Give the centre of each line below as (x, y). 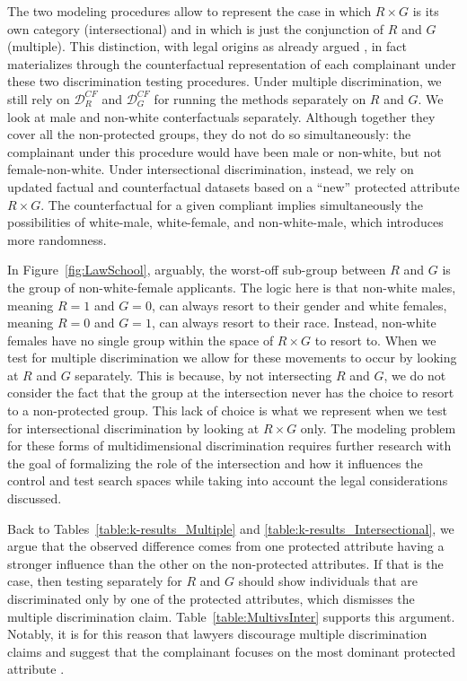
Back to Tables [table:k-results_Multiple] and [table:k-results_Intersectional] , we (231, 528)
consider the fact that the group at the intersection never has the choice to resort (231, 393)
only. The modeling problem (378, 428)
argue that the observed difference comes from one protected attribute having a (226, 546)
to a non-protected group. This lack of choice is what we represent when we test (227, 410)
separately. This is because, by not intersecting (203, 375)
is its (426, 11)
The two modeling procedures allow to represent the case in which (189, 11)
